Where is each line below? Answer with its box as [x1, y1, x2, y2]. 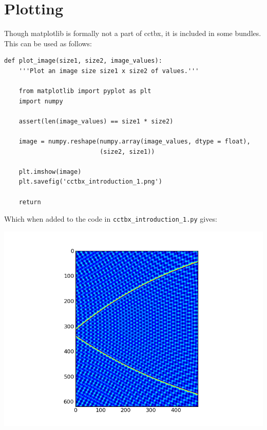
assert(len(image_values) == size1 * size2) [18, 117, 174, 125]
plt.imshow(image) [18, 168, 82, 175]
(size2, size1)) [100, 148, 155, 155]
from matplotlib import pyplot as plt [18, 87, 151, 95]
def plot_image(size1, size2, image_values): [4, 57, 162, 65]
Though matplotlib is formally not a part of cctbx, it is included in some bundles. [4, 28, 261, 39]
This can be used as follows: [4, 38, 92, 48]
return [18, 198, 41, 206]
